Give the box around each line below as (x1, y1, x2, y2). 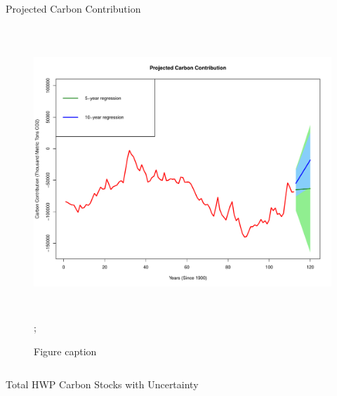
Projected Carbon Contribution (6, 1, 141, 15)
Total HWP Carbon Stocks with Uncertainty (6, 377, 199, 392)
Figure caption (34, 343, 97, 358)
